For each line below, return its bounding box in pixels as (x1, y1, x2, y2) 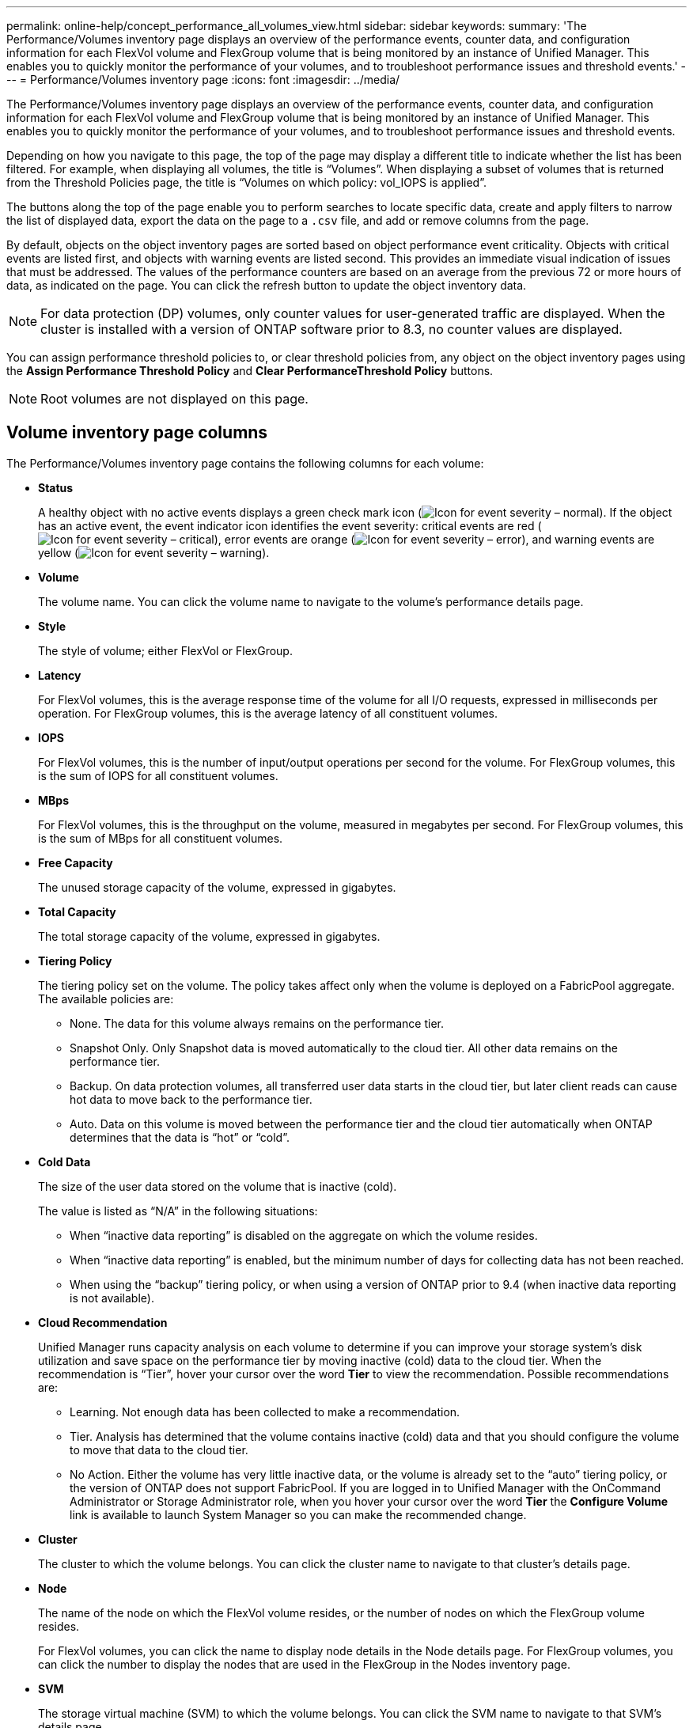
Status (38, 480, 74, 495)
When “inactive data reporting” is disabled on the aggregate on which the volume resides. (70, 1228, 538, 1242)
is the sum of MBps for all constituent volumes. (38, 831, 283, 845)
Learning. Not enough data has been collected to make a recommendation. (70, 1404, 460, 1419)
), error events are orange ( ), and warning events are (214, 532, 655, 546)
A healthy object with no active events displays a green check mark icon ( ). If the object (38, 505, 672, 519)
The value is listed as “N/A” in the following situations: (38, 1203, 318, 1218)
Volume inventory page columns (6, 423, 268, 443)
